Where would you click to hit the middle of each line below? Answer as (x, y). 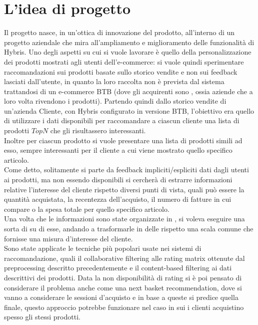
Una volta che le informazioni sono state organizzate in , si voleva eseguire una (124, 219)
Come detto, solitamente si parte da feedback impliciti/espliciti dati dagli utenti (126, 170)
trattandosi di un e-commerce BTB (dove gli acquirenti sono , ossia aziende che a (128, 91)
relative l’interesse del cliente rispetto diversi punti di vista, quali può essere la (124, 189)
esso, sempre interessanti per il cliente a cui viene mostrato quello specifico (118, 150)
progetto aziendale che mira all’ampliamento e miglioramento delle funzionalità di (129, 42)
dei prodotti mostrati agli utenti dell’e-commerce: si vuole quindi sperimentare (124, 61)
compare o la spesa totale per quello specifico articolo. (87, 209)
